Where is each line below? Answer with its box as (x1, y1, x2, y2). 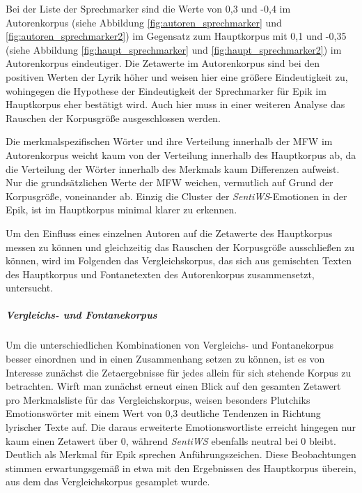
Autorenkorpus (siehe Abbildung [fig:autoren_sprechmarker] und (6, 15, 282, 29)
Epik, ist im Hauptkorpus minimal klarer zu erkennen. (6, 202, 237, 217)
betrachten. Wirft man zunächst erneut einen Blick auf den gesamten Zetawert (6, 379, 341, 393)
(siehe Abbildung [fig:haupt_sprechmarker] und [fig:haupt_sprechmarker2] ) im (6, 42, 342, 56)
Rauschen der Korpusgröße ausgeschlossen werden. (6, 110, 221, 125)
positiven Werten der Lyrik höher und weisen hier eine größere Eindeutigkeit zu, (6, 69, 348, 84)
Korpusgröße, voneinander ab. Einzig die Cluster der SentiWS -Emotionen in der (6, 188, 347, 203)
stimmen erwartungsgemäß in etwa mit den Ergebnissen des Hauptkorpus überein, (6, 460, 356, 475)
